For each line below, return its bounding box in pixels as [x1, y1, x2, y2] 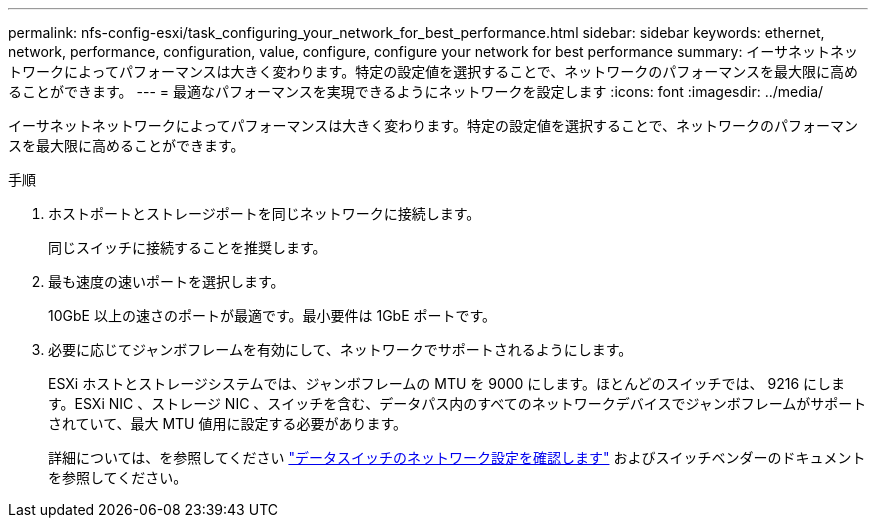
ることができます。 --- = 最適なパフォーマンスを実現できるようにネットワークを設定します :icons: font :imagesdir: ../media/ [8, 83, 824, 100]
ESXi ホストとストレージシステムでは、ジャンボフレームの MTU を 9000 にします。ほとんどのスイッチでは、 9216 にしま [48, 375, 845, 392]
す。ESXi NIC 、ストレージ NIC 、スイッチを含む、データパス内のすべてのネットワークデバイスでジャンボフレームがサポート [48, 395, 867, 412]
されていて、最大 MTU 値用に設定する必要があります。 [48, 415, 408, 432]
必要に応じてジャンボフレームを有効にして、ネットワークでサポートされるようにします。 [48, 341, 633, 358]
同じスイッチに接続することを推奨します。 [48, 239, 327, 256]
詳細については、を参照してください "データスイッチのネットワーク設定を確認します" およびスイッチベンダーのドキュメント [48, 449, 866, 466]
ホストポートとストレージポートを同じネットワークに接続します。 [48, 205, 481, 222]
